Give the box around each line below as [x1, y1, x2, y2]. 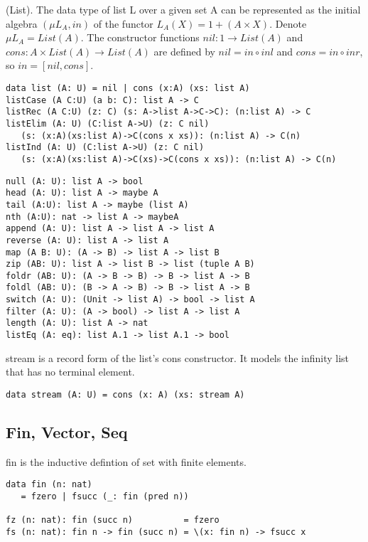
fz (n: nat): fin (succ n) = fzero [6, 515, 220, 526]
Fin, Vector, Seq [6, 420, 128, 442]
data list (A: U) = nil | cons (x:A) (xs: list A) [6, 83, 250, 93]
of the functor [93, 16, 153, 31]
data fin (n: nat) [6, 479, 92, 490]
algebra [6, 16, 38, 31]
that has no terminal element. [6, 364, 135, 379]
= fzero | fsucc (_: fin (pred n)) [21, 491, 189, 502]
